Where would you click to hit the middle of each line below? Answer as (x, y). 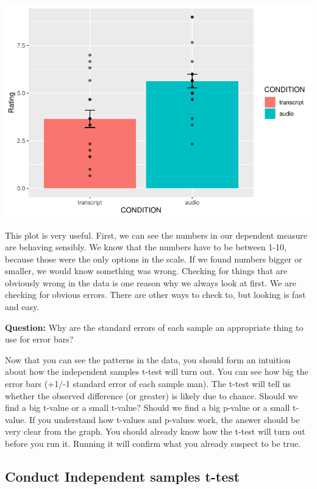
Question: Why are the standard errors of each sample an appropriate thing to (154, 327)
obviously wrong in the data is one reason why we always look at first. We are (151, 282)
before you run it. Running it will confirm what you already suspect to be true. (153, 444)
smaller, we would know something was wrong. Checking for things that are (146, 271)
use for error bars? (39, 339)
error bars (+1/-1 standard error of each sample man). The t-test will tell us (148, 384)
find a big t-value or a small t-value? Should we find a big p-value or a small (148, 408)
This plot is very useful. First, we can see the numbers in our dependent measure (156, 235)
